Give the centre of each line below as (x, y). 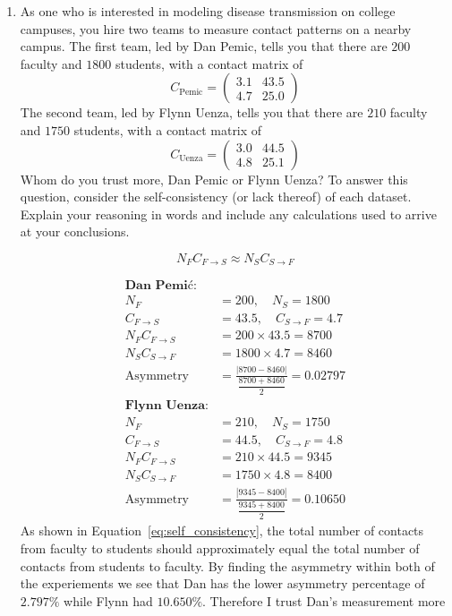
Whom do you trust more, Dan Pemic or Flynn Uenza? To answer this (214, 179)
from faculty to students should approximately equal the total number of (220, 548)
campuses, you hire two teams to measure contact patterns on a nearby (216, 28)
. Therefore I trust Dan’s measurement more (324, 600)
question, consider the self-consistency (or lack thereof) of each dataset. (216, 197)
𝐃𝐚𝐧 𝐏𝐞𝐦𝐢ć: (161, 286)
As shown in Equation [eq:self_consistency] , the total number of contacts (222, 530)
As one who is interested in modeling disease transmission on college (208, 11)
